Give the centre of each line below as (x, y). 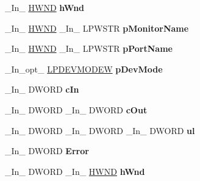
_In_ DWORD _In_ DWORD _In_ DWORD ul (100, 130)
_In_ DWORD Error (47, 151)
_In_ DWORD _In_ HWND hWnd (75, 171)
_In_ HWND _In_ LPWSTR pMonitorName (97, 28)
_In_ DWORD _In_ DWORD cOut (76, 109)
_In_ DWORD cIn (42, 89)
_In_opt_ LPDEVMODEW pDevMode (84, 69)
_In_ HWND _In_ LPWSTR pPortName (89, 48)
